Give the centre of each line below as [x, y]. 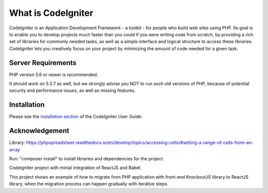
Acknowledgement [39, 131]
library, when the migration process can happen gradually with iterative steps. [89, 184]
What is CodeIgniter [51, 13]
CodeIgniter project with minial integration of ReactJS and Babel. [75, 168]
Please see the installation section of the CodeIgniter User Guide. [76, 117]
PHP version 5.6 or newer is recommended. [54, 74]
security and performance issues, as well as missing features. [72, 91]
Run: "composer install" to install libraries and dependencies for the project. [87, 159]
